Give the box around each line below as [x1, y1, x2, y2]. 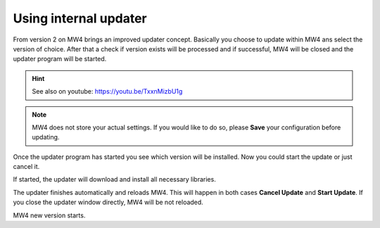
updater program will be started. [13, 55, 107, 63]
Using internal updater [13, 11, 147, 26]
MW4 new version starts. [13, 211, 86, 220]
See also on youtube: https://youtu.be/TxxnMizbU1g [32, 87, 183, 96]
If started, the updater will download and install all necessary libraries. [13, 175, 216, 184]
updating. [32, 133, 60, 141]
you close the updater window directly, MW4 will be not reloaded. [13, 198, 203, 207]
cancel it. [13, 163, 40, 171]
